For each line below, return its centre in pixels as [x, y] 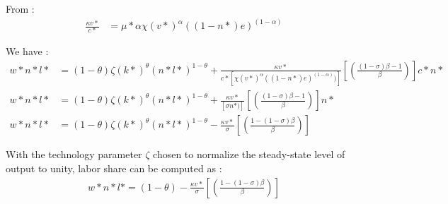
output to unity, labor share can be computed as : [114, 168]
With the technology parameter [74, 154]
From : [20, 8]
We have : [27, 51]
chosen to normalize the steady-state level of [249, 154]
